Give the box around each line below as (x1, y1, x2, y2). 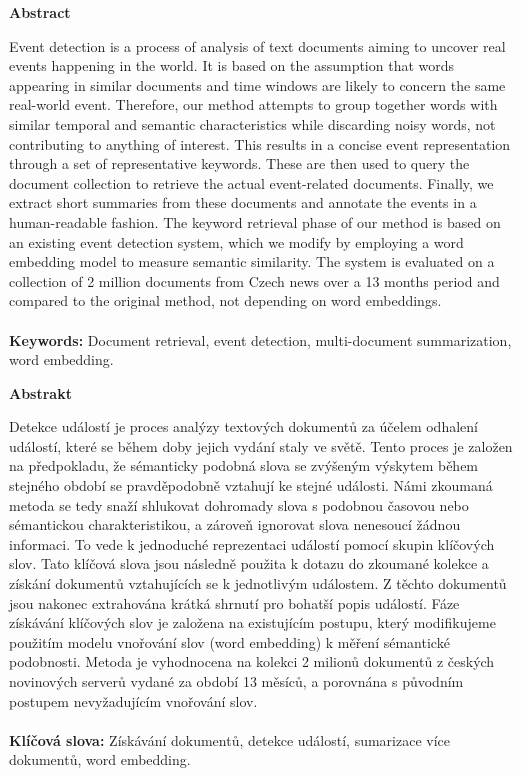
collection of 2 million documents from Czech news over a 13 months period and (9, 270, 500, 291)
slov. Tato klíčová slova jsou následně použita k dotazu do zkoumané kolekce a (9, 553, 489, 574)
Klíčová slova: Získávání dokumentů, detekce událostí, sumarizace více (9, 729, 450, 750)
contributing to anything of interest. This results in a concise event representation (9, 133, 511, 154)
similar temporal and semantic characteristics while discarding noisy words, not (9, 113, 496, 134)
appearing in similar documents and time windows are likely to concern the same (9, 74, 506, 95)
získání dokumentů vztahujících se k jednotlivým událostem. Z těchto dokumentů (9, 573, 507, 594)
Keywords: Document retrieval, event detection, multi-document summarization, (9, 329, 512, 350)
